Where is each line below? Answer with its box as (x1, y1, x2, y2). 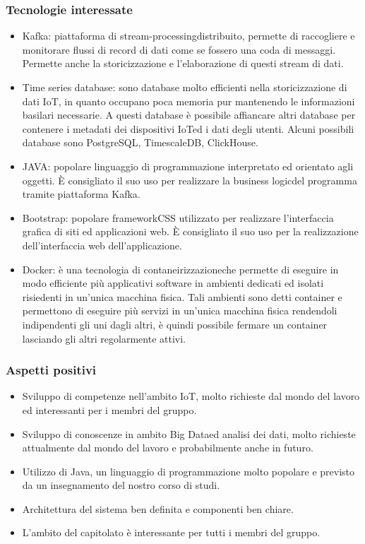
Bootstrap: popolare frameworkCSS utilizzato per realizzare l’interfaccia (22, 210, 334, 225)
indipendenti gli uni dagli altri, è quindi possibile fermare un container (22, 317, 328, 331)
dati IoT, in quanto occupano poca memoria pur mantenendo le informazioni (22, 93, 355, 108)
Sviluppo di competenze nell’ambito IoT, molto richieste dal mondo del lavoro (22, 389, 360, 403)
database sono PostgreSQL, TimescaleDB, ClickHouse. (22, 135, 258, 150)
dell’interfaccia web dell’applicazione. (22, 237, 182, 252)
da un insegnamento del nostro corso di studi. (22, 478, 220, 492)
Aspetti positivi (6, 361, 97, 379)
